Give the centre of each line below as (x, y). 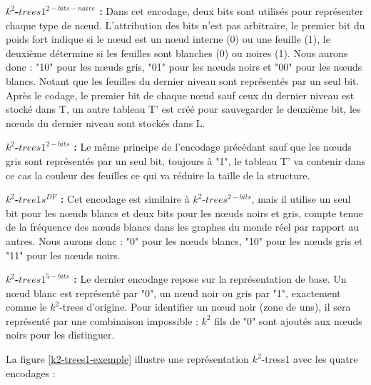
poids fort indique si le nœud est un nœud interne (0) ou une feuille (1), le (168, 39)
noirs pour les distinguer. (60, 335)
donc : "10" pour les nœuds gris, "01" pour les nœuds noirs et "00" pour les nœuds (184, 67)
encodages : (31, 372)
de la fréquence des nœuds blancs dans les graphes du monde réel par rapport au (182, 227)
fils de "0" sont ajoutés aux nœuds (288, 320)
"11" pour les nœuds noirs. (63, 255)
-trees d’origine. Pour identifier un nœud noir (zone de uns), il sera (205, 307)
